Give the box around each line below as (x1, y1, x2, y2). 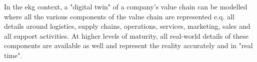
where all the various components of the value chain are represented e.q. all (4, 11, 234, 21)
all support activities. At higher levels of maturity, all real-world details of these (4, 30, 249, 41)
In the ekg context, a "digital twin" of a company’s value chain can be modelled (4, 1, 247, 11)
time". (4, 50, 22, 60)
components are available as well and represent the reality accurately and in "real (4, 40, 253, 51)
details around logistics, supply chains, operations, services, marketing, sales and (4, 21, 250, 31)
